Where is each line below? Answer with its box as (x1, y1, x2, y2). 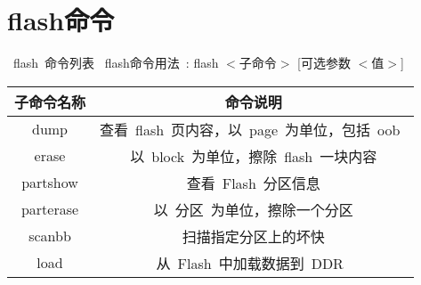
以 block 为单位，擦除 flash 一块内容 (130, 145, 377, 167)
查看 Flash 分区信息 (186, 172, 320, 193)
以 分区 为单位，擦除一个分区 (153, 199, 353, 220)
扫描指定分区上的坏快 (182, 225, 325, 247)
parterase (20, 199, 79, 220)
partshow (21, 172, 78, 193)
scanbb (28, 225, 71, 247)
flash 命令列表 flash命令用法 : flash (12, 53, 219, 72)
